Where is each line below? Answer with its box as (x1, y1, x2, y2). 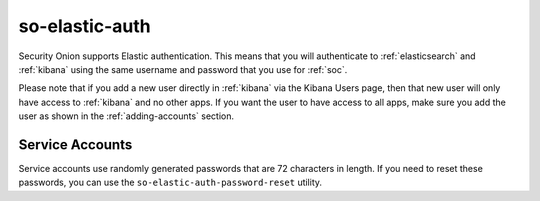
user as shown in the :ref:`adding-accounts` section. (18, 110, 235, 122)
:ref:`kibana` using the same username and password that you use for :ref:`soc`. (18, 63, 348, 75)
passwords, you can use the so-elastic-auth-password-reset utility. (18, 176, 323, 189)
